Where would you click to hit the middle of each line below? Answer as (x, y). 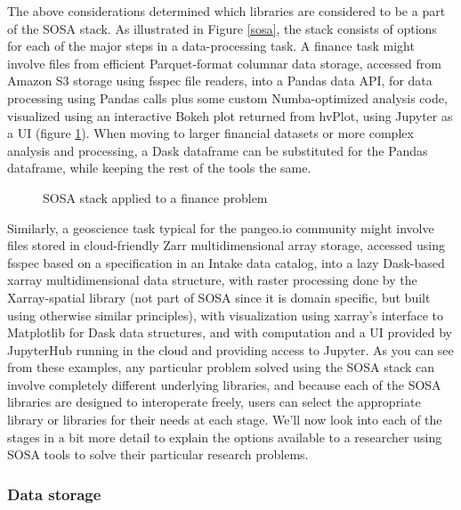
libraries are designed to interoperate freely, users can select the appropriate (214, 402)
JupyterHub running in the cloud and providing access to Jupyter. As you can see (230, 349)
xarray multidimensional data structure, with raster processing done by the (212, 280)
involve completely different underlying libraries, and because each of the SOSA (224, 384)
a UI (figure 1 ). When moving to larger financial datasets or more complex (210, 133)
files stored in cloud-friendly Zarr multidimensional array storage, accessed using (226, 245)
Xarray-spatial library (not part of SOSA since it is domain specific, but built (219, 297)
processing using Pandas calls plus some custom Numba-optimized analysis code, (227, 97)
